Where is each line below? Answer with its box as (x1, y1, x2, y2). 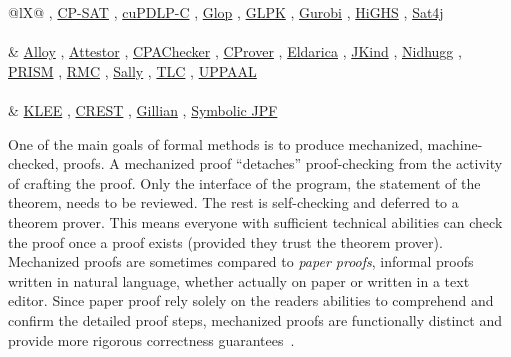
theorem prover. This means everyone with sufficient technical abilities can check (8, 211, 503, 232)
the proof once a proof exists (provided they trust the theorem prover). (8, 231, 443, 252)
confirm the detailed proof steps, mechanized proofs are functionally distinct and (8, 309, 503, 330)
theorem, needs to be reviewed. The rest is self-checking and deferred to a (8, 192, 459, 213)
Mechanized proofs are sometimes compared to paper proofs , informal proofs (8, 251, 474, 272)
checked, (8, 153, 59, 174)
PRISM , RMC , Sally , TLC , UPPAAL (8, 60, 257, 81)
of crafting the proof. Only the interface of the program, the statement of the (8, 172, 481, 193)
